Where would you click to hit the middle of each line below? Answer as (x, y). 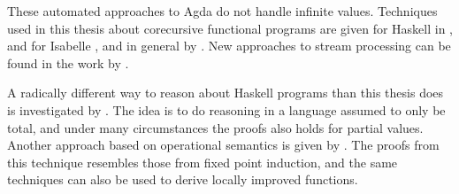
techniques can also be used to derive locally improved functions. (183, 179)
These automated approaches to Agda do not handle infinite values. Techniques (222, 11)
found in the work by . (68, 62)
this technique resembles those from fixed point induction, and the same (203, 162)
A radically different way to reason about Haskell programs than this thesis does (226, 93)
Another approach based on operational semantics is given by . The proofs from (223, 145)
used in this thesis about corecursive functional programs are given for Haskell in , (230, 28)
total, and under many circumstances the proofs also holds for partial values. (215, 127)
